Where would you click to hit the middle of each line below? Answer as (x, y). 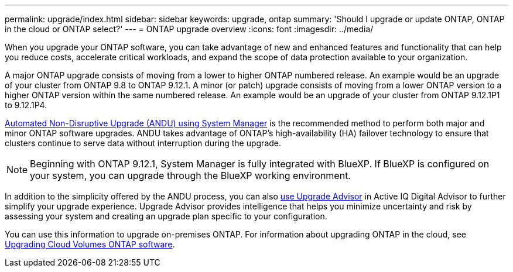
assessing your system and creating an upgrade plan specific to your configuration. (166, 216)
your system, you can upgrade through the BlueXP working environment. (190, 175)
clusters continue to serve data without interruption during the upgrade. (143, 143)
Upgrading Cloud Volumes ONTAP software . (90, 244)
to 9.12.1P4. (26, 105)
